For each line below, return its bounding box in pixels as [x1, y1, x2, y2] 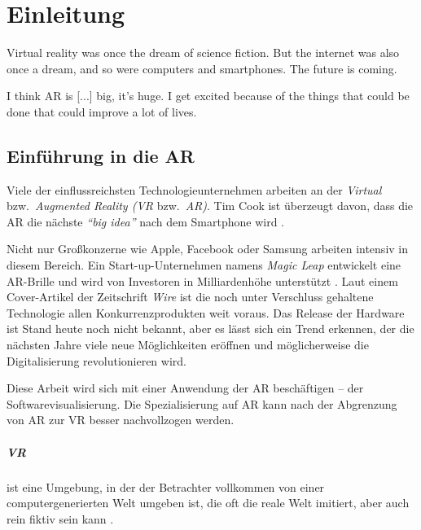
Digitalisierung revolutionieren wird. [7, 352, 186, 369]
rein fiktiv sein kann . [7, 510, 114, 527]
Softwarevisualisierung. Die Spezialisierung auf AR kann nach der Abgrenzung [7, 395, 397, 412]
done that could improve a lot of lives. [7, 103, 197, 120]
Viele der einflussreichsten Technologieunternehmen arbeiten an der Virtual [7, 181, 382, 198]
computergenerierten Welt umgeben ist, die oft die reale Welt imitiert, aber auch [7, 494, 410, 511]
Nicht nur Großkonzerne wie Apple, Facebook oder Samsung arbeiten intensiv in [7, 240, 409, 257]
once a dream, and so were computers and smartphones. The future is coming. [7, 59, 397, 77]
